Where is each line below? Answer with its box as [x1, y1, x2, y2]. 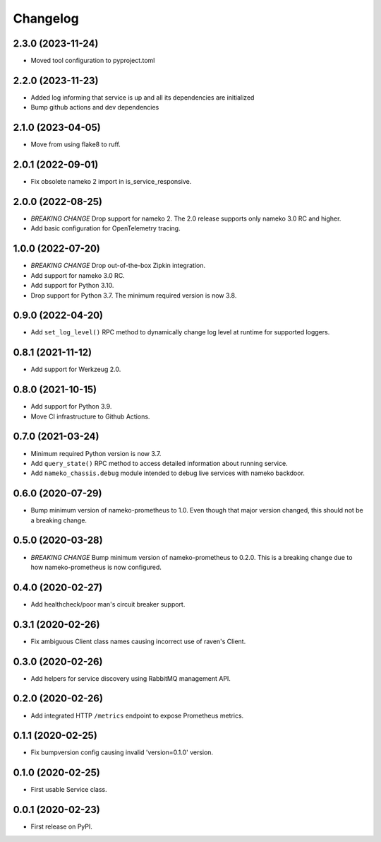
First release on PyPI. [30, 822, 93, 831]
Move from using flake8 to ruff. [30, 140, 121, 148]
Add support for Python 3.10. [30, 281, 114, 290]
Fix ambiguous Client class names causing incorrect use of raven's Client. [30, 637, 246, 645]
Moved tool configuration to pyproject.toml [30, 57, 155, 65]
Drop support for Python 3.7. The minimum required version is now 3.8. [30, 291, 237, 300]
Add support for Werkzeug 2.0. [30, 365, 121, 374]
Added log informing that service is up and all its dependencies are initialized [30, 93, 255, 102]
